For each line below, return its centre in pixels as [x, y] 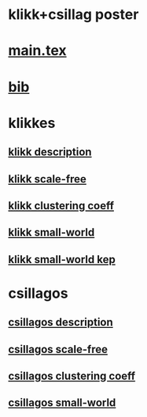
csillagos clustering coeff [72, 376]
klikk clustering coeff [61, 206]
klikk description [50, 152]
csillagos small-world [62, 403]
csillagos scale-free [58, 349]
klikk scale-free [47, 179]
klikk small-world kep [62, 259]
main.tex [37, 51]
